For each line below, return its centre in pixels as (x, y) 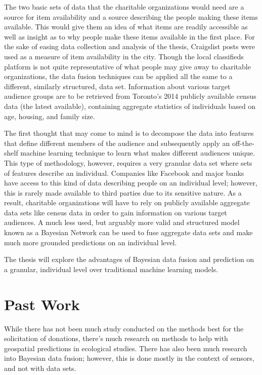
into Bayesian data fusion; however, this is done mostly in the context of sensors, (129, 358)
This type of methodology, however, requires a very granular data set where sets (128, 162)
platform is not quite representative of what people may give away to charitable (127, 66)
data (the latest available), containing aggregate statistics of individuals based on (130, 106)
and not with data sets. (40, 368)
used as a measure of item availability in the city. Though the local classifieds (124, 56)
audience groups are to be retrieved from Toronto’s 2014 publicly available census (130, 96)
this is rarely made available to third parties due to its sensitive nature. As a (123, 192)
